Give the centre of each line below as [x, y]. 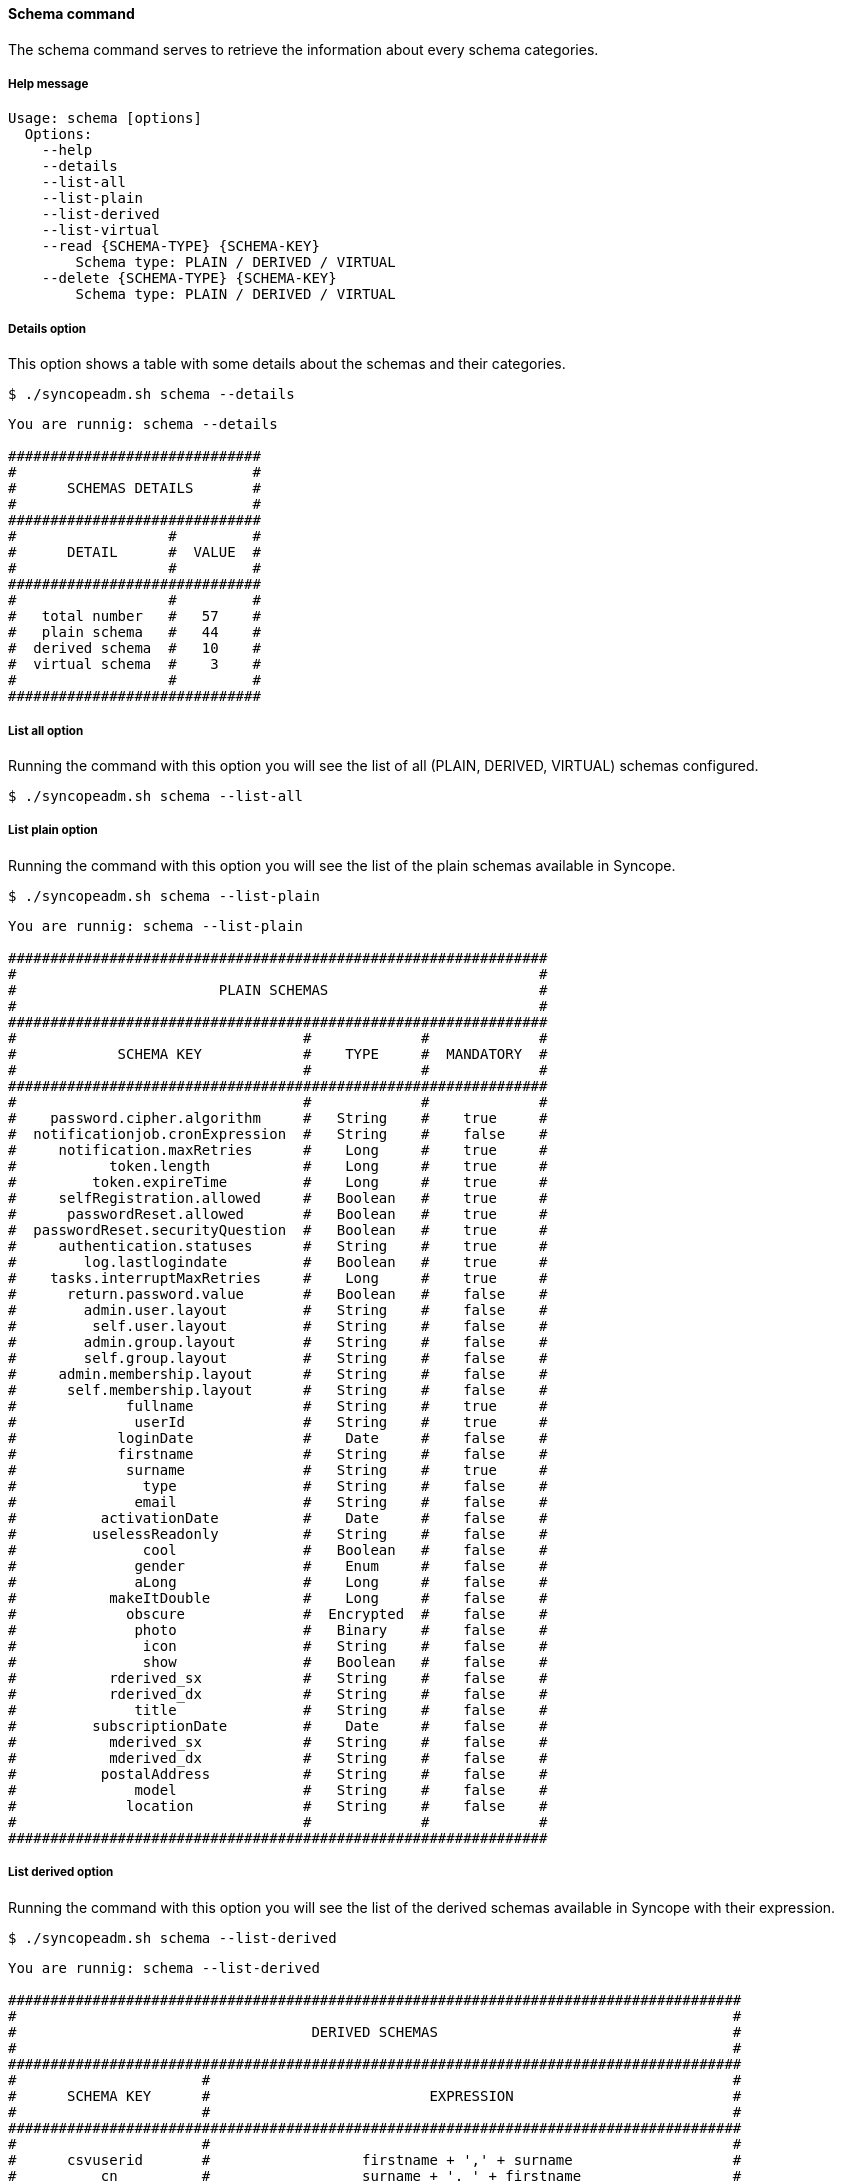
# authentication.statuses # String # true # [278, 1245]
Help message [48, 84]
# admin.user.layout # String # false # [278, 1309]
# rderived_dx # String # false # [278, 1693]
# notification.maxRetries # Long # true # [278, 1149]
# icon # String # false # [278, 1645]
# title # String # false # [278, 1709]
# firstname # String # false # [278, 1453]
